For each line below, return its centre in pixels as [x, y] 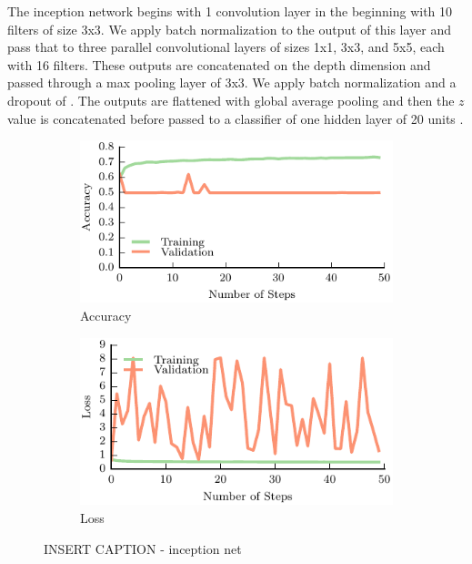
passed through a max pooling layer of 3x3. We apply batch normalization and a [232, 82]
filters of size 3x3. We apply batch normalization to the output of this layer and [230, 29]
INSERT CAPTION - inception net [143, 548]
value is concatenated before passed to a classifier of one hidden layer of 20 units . [236, 118]
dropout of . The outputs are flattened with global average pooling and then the [231, 100]
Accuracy [106, 315]
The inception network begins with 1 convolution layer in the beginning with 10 [230, 11]
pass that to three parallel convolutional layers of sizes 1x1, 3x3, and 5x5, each [226, 47]
